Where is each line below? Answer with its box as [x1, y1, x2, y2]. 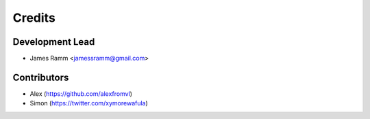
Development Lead [12, 36, 95, 48]
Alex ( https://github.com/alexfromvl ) [29, 89, 133, 98]
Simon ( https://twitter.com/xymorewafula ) [29, 99, 149, 107]
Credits [12, 10, 56, 25]
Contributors [12, 71, 69, 83]
